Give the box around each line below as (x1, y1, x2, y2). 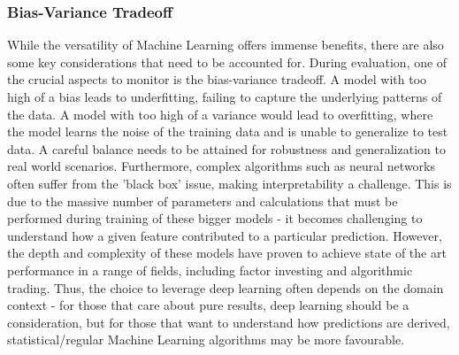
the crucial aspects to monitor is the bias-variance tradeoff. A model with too (7, 70, 427, 89)
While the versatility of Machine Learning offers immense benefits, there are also (7, 35, 444, 54)
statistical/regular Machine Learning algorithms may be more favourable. (7, 330, 405, 349)
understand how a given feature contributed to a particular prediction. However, (7, 226, 442, 244)
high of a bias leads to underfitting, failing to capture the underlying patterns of (7, 88, 442, 105)
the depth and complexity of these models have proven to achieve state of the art (7, 243, 447, 262)
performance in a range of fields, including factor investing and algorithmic (7, 260, 413, 279)
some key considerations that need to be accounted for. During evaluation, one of (7, 52, 448, 71)
